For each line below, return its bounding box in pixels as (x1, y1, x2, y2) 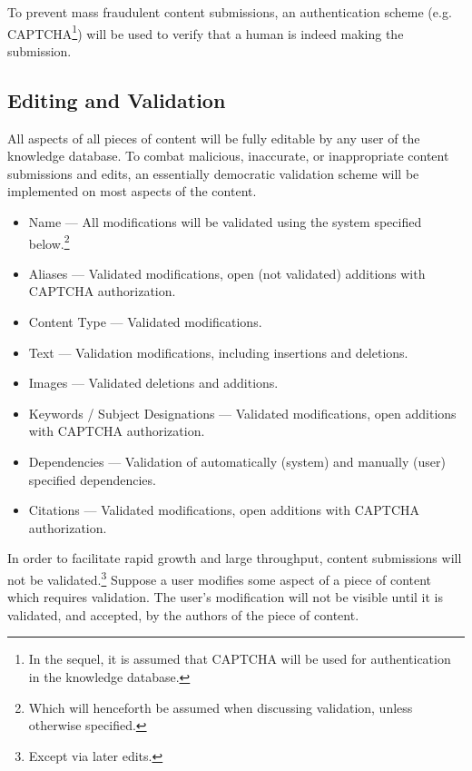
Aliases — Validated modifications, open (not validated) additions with (28, 263, 426, 282)
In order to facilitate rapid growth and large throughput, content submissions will (7, 549, 462, 568)
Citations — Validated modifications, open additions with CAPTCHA (28, 500, 419, 519)
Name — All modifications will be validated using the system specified (28, 213, 422, 232)
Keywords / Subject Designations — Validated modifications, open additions (28, 403, 457, 422)
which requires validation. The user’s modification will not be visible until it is (7, 588, 444, 607)
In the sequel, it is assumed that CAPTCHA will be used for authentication (28, 649, 451, 668)
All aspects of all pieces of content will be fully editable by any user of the (7, 128, 420, 147)
